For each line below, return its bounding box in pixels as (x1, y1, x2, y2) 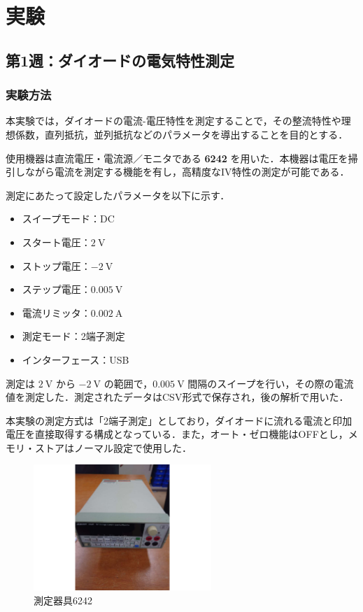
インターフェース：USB (22, 352, 129, 367)
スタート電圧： (22, 234, 91, 249)
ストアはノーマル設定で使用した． (34, 440, 192, 455)
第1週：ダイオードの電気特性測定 (6, 49, 235, 71)
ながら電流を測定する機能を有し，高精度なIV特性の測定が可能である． (24, 164, 350, 179)
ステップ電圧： (22, 282, 91, 297)
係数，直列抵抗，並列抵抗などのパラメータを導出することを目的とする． (15, 127, 348, 141)
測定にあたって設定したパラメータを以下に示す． (6, 187, 230, 202)
